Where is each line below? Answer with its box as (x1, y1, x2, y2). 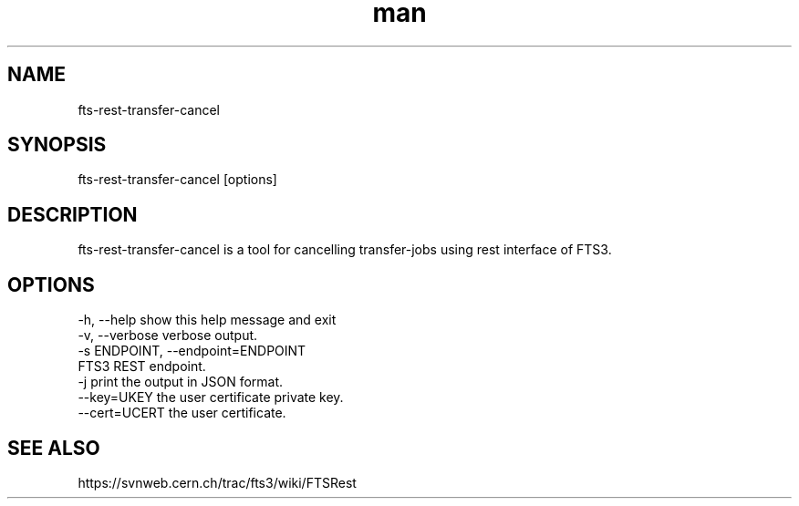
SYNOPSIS (7, 133, 107, 157)
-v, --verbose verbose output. (78, 327, 258, 344)
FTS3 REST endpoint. (78, 358, 206, 375)
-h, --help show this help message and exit (78, 312, 337, 328)
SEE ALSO (7, 436, 100, 460)
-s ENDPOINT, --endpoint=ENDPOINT (78, 343, 306, 359)
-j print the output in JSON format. (78, 374, 284, 390)
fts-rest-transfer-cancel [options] (78, 171, 277, 188)
